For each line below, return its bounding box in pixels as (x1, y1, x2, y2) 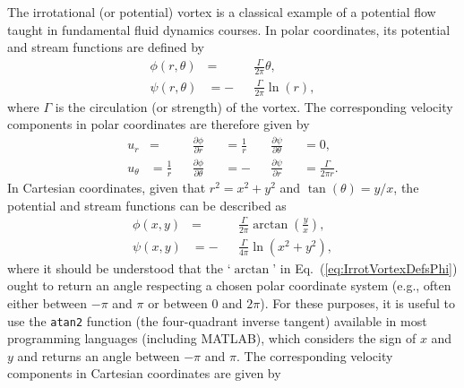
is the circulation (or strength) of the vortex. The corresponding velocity (55, 97, 453, 116)
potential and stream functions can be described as (7, 195, 287, 214)
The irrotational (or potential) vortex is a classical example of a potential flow (7, 3, 436, 21)
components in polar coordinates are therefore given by (7, 115, 310, 134)
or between (148, 293, 208, 312)
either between (7, 293, 88, 312)
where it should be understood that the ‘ (7, 258, 231, 277)
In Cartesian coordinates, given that (7, 178, 206, 197)
